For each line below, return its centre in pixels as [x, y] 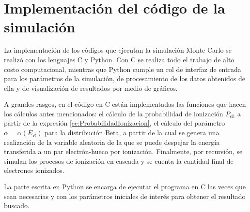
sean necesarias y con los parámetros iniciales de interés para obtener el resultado [125, 196]
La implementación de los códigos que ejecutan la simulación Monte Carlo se [118, 50]
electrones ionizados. [34, 170]
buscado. [17, 205]
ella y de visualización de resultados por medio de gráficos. [91, 88]
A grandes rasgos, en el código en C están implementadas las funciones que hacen [125, 104]
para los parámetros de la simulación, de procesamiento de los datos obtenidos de [125, 78]
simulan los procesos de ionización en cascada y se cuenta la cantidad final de [119, 161]
